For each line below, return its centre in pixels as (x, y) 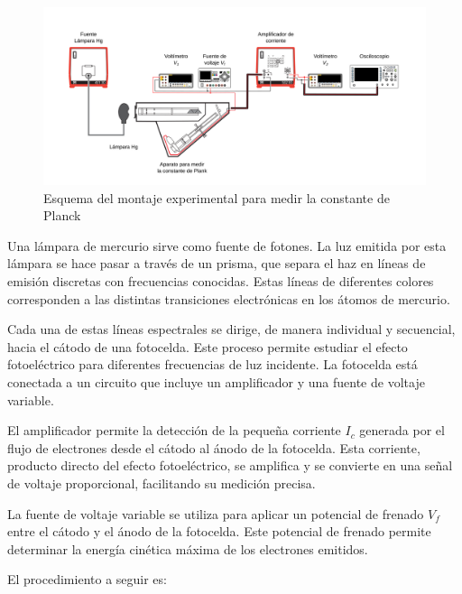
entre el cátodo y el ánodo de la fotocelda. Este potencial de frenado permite (219, 531)
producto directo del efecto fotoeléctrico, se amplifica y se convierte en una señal (230, 465)
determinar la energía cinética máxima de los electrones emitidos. (188, 548)
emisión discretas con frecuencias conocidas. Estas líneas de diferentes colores (221, 281)
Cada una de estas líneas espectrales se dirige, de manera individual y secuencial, (231, 329)
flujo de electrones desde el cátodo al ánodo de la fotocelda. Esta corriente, (214, 447)
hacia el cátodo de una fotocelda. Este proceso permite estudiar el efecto (208, 346)
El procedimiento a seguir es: (87, 579)
